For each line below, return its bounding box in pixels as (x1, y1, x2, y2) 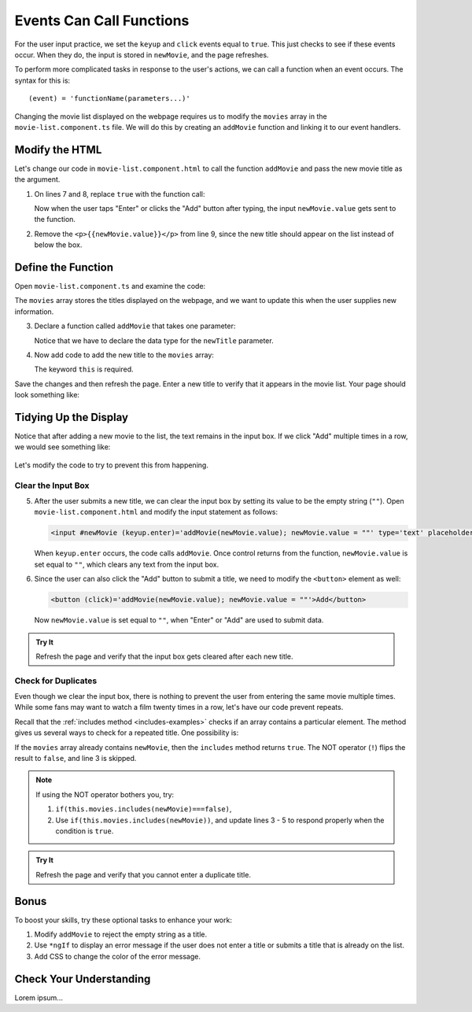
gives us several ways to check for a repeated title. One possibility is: (14, 728, 239, 737)
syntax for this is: (14, 76, 71, 85)
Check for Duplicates (14, 675, 98, 686)
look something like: (14, 390, 80, 400)
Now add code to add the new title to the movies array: (34, 350, 214, 360)
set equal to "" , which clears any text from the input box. (34, 560, 219, 569)
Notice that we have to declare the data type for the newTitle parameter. (34, 335, 275, 345)
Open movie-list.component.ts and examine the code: (14, 282, 206, 291)
